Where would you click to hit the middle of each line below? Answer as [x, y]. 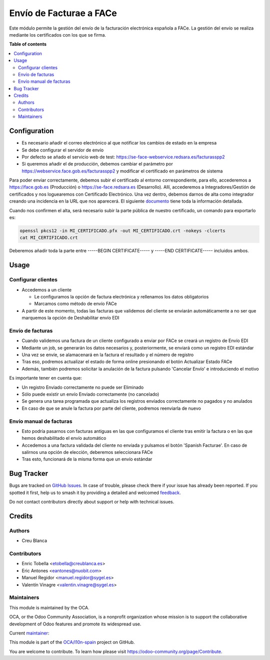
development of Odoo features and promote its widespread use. [75, 624]
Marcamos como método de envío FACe [75, 304]
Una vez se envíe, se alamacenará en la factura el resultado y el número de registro [108, 355]
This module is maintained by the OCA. [49, 607]
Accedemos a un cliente [47, 290]
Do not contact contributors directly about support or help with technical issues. [92, 502]
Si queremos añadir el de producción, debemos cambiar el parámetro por [97, 164]
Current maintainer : [29, 633]
